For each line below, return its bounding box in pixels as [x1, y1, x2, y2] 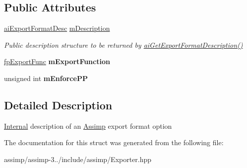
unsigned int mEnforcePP [4, 73, 88, 83]
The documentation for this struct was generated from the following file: [4, 137, 224, 148]
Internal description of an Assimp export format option [4, 120, 172, 131]
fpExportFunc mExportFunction [4, 56, 110, 67]
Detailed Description [4, 97, 113, 112]
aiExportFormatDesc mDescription [4, 23, 110, 33]
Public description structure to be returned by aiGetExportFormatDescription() [4, 39, 243, 50]
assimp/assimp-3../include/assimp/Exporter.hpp [4, 154, 152, 164]
